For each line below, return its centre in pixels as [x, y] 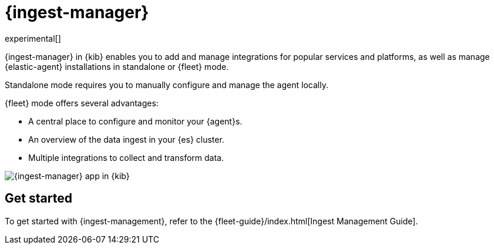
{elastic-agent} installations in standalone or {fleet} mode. [117, 66]
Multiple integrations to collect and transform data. [126, 157]
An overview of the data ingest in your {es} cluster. [126, 139]
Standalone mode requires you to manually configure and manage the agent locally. [167, 85]
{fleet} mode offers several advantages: [82, 103]
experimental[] [33, 38]
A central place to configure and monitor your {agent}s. [135, 121]
